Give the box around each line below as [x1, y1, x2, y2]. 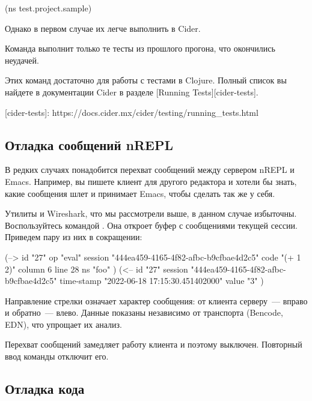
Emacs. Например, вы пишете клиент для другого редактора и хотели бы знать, [5, 175, 297, 187]
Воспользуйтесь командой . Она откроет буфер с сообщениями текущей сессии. [5, 219, 298, 231]
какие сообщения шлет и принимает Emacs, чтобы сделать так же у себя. [5, 187, 275, 199]
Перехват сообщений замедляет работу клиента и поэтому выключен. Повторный [5, 338, 302, 351]
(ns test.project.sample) [5, 2, 92, 14]
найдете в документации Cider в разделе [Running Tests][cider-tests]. [5, 85, 258, 98]
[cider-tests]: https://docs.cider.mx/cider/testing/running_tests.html [5, 106, 258, 118]
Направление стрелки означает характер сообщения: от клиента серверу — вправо [5, 294, 308, 307]
